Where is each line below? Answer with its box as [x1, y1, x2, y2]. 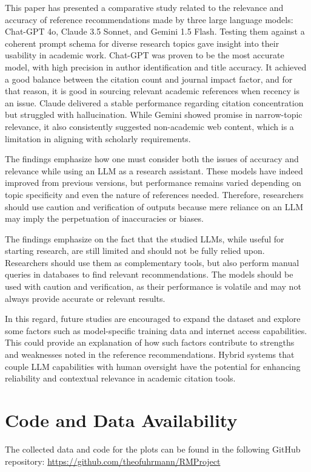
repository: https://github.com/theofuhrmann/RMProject [5, 454, 221, 467]
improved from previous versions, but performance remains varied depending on [5, 176, 301, 189]
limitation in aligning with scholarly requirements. [5, 132, 191, 145]
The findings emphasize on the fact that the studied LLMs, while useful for [5, 232, 284, 245]
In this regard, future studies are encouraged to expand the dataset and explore [5, 312, 301, 325]
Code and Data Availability [5, 408, 238, 432]
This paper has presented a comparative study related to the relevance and [5, 1, 284, 13]
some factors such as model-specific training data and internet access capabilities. [5, 324, 307, 337]
